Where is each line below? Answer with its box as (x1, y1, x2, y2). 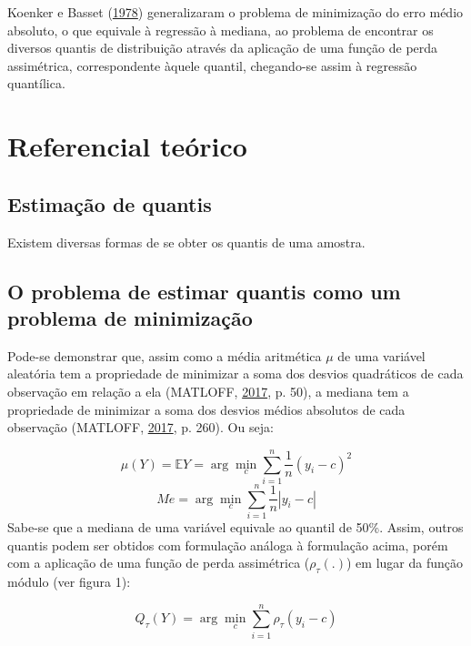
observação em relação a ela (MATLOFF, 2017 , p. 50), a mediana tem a (7, 381, 409, 400)
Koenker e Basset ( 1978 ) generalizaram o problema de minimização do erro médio (7, 3, 464, 21)
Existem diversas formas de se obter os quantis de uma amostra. (7, 232, 366, 251)
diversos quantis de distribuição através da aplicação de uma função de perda (7, 38, 438, 57)
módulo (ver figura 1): (7, 571, 131, 590)
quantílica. (7, 74, 65, 93)
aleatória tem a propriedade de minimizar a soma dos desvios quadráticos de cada (7, 364, 464, 383)
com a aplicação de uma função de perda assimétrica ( (7, 553, 310, 572)
